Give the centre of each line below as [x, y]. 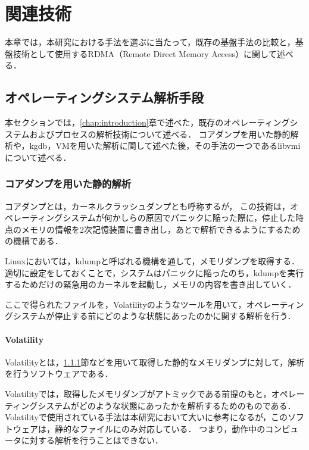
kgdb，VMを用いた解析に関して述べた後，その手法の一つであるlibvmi [165, 146]
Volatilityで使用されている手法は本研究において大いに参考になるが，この [146, 417]
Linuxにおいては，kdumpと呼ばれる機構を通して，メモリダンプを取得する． [152, 261]
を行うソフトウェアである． [59, 374]
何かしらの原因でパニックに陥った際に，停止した [200, 218]
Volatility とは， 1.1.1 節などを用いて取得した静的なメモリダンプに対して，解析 [155, 362]
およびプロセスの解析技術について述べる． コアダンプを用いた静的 [160, 134]
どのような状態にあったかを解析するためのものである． [187, 405]
